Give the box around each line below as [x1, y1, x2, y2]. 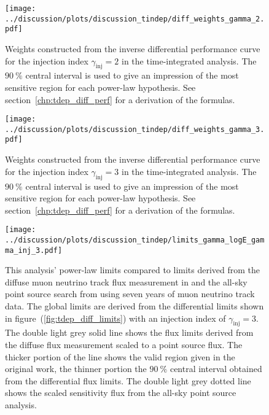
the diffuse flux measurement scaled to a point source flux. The [5, 338, 243, 351]
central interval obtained [170, 362, 262, 375]
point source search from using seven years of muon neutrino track [5, 287, 255, 300]
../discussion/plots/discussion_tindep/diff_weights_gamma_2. [5, 14, 265, 23]
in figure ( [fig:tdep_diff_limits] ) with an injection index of [5, 311, 226, 324]
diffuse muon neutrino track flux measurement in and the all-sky [5, 275, 248, 288]
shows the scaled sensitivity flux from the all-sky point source [5, 386, 236, 399]
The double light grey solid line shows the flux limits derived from [5, 326, 254, 339]
